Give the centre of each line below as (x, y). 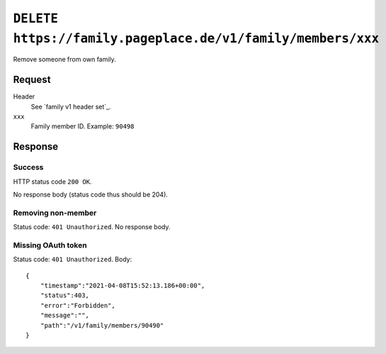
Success (28, 167)
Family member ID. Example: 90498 (83, 126)
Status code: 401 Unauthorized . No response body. (92, 227)
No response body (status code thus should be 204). (90, 194)
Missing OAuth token (50, 245)
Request (32, 80)
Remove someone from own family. (64, 60)
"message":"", (65, 315)
